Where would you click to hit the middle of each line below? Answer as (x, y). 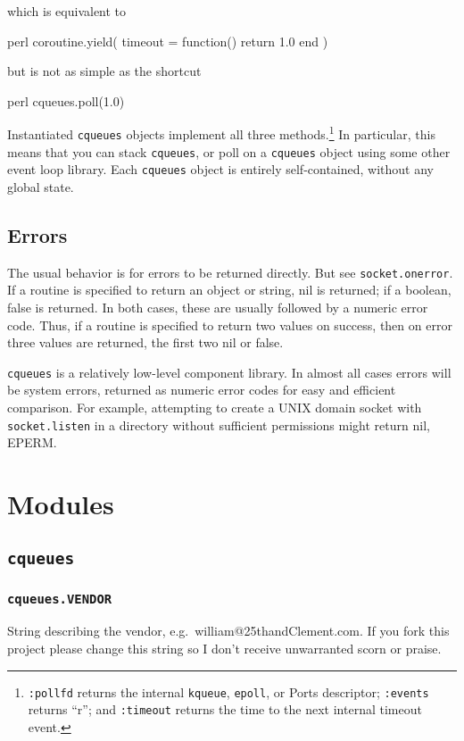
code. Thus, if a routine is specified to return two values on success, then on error (230, 325)
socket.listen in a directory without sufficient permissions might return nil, (219, 425)
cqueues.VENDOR (60, 599)
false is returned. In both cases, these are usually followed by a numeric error (218, 308)
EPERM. (32, 442)
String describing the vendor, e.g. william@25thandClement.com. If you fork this (228, 631)
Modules (61, 504)
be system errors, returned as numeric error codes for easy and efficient (202, 390)
